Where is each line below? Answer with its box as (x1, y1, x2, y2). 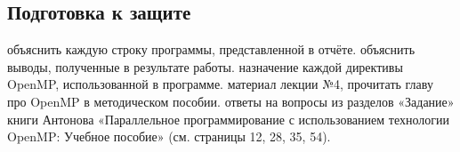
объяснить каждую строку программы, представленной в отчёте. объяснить (7, 40, 416, 59)
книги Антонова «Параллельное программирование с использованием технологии (7, 109, 449, 128)
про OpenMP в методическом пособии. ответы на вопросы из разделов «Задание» (7, 92, 455, 110)
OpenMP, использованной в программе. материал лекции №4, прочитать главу (7, 75, 433, 93)
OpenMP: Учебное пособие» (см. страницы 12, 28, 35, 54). (7, 127, 331, 146)
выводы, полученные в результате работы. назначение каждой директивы (7, 57, 403, 76)
